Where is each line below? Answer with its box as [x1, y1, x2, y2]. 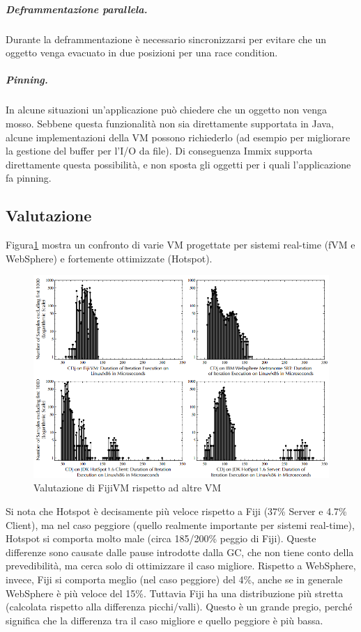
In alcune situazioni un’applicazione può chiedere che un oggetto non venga [6, 102, 327, 117]
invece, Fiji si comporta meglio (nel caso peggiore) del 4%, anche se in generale [6, 571, 343, 586]
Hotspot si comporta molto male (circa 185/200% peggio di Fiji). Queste [6, 531, 316, 546]
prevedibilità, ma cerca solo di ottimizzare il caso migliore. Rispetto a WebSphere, [6, 558, 356, 573]
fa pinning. [6, 171, 52, 185]
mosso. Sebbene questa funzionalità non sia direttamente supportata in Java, [6, 116, 334, 130]
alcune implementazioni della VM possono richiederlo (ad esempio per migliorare [6, 129, 351, 144]
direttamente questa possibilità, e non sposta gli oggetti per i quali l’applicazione [6, 157, 351, 171]
